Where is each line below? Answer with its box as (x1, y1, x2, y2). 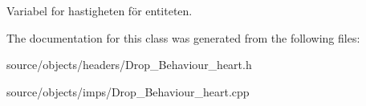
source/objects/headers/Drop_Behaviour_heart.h (6, 56, 252, 73)
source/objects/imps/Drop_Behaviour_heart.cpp (6, 83, 250, 100)
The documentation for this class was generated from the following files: (6, 29, 360, 46)
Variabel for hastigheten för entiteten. (6, 2, 193, 18)
